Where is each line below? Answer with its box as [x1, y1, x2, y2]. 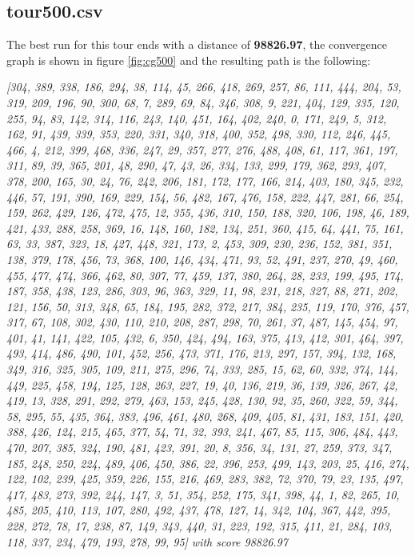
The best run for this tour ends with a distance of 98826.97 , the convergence [6, 36, 387, 53]
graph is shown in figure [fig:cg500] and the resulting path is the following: [6, 51, 371, 68]
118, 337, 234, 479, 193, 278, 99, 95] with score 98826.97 [6, 533, 288, 550]
